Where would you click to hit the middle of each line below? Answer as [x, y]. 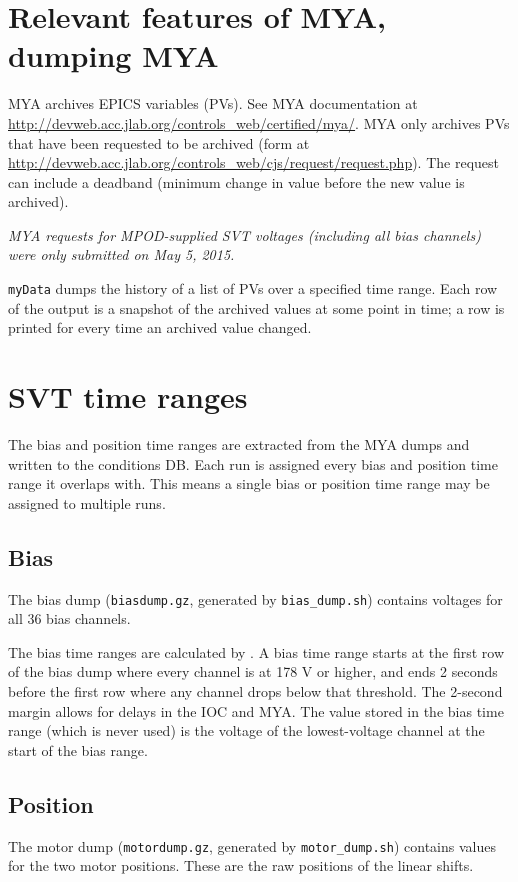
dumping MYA [113, 55]
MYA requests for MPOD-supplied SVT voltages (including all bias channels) [244, 234]
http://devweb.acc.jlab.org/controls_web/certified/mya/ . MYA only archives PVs [259, 122]
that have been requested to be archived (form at [159, 142]
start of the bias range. [78, 749]
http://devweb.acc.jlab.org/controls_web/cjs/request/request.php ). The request [253, 162]
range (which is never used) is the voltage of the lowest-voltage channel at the [246, 730]
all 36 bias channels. [69, 618]
